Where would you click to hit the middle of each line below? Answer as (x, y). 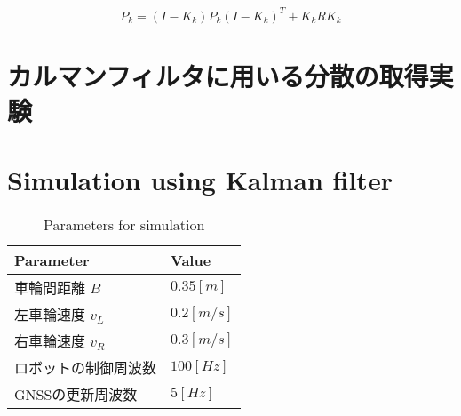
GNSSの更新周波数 (76, 395)
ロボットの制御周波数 (86, 368)
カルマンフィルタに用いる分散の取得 (218, 75)
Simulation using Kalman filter (200, 180)
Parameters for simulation (124, 225)
